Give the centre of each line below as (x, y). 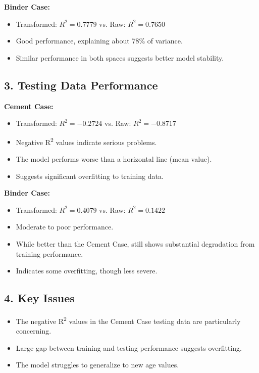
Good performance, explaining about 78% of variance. (99, 41)
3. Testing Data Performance (81, 85)
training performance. (49, 253)
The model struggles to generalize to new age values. (97, 365)
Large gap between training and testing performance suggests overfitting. (129, 347)
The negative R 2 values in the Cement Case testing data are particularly (128, 320)
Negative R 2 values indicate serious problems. (86, 141)
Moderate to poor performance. (65, 227)
